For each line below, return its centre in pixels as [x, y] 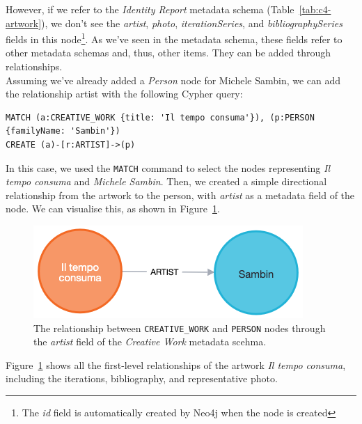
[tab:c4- [315, 9]
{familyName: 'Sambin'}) [63, 131]
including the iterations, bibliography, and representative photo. [142, 378]
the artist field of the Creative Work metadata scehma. [150, 341]
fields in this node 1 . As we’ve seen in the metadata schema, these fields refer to [174, 38]
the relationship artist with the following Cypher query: [124, 94]
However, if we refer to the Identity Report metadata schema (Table [150, 9]
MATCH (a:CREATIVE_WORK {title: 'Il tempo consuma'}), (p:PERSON [160, 117]
